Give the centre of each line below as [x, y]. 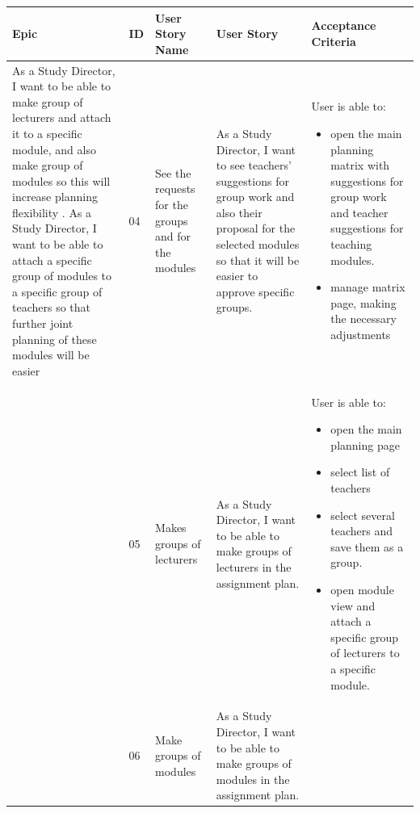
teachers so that [52, 307]
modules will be [51, 355]
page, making [363, 302]
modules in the [253, 779]
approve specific [255, 291]
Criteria [334, 41]
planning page [365, 444]
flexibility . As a [52, 212]
